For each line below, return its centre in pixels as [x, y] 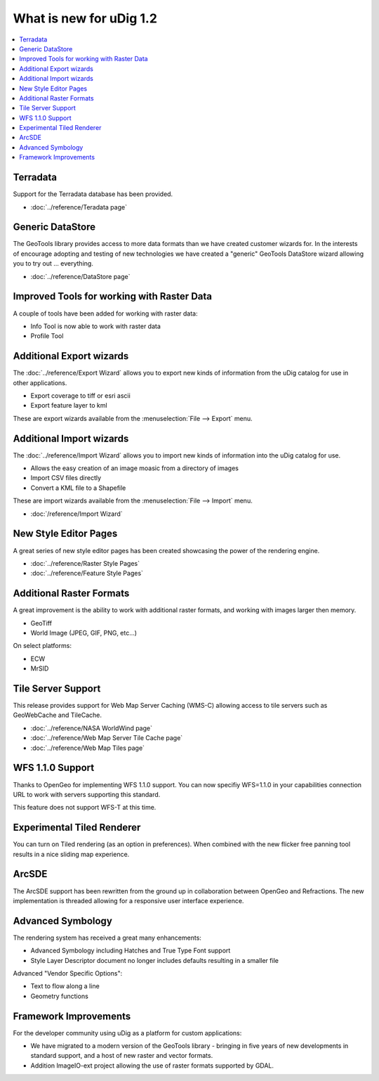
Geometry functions [60, 996]
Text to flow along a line [65, 986]
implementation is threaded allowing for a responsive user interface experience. [128, 900]
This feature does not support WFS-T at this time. [85, 808]
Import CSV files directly [66, 478]
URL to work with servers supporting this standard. [87, 794]
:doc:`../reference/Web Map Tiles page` [88, 748]
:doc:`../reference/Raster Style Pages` [85, 563]
